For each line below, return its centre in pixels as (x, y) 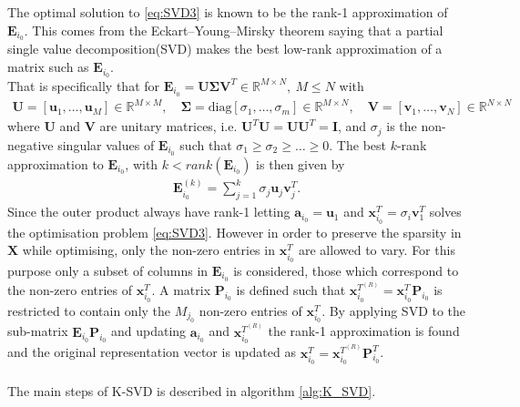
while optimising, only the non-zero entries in (148, 250)
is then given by (301, 163)
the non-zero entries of (70, 290)
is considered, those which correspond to (346, 270)
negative (31, 144)
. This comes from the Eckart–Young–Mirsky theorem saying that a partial (234, 30)
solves (445, 212)
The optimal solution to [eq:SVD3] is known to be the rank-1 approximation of (228, 12)
